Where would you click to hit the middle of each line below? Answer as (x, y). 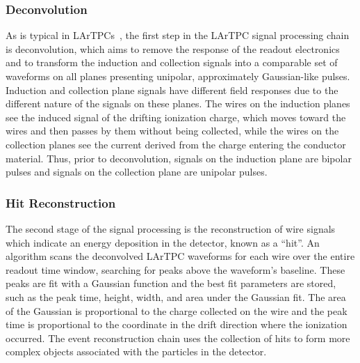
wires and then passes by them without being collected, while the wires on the (172, 131)
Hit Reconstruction (61, 202)
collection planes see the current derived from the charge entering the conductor (176, 144)
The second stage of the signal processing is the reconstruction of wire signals (171, 228)
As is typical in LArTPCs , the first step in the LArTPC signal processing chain (178, 35)
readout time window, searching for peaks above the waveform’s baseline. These (175, 269)
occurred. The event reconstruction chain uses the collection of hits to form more (178, 338)
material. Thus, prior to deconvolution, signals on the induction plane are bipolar (179, 158)
